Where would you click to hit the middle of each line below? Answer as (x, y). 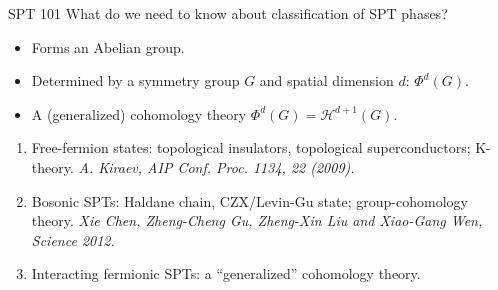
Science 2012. (73, 239)
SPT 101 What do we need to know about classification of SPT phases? (228, 13)
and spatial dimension (326, 80)
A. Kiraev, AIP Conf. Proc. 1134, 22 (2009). (216, 166)
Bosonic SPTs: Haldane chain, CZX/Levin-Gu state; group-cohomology (249, 200)
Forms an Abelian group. (108, 46)
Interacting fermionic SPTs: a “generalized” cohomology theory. (226, 273)
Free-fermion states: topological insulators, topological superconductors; (251, 147)
